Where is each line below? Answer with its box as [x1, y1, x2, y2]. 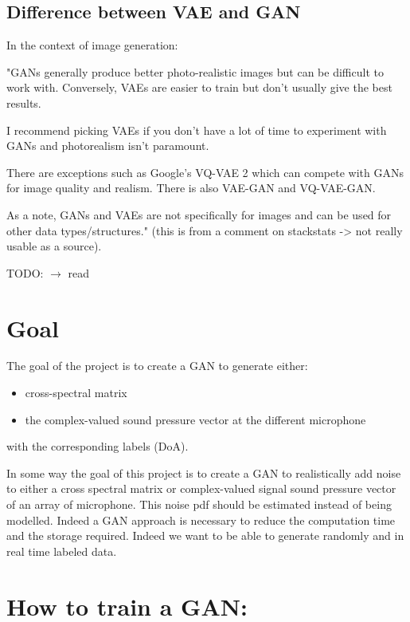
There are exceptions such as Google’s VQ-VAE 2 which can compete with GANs [6, 163, 404, 180]
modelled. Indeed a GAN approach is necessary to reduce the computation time [6, 511, 396, 528]
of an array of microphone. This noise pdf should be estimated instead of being [6, 496, 392, 513]
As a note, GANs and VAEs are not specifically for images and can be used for [6, 206, 392, 222]
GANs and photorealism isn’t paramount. [6, 137, 209, 154]
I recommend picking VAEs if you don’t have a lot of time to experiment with [6, 121, 387, 138]
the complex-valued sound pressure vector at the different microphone [25, 411, 366, 427]
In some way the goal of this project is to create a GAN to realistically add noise [6, 464, 401, 481]
